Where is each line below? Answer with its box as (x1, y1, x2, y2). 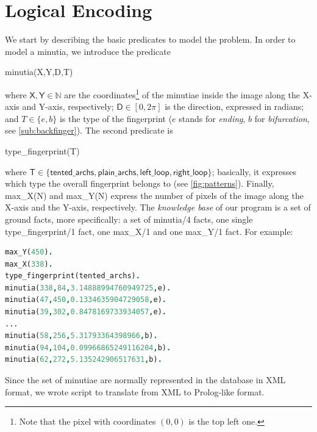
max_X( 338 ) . (5, 259, 53, 268)
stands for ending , (179, 112, 246, 124)
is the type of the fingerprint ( (59, 112, 173, 124)
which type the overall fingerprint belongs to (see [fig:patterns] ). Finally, (5, 177, 274, 190)
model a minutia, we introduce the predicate (5, 45, 171, 57)
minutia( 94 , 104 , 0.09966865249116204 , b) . (5, 343, 171, 352)
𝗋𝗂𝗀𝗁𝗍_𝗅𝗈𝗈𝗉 (173, 168, 208, 177)
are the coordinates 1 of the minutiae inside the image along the (64, 86, 301, 101)
